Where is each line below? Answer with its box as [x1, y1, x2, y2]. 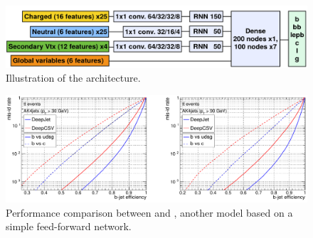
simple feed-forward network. [6, 219, 132, 234]
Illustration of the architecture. [6, 70, 141, 85]
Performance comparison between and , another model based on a [6, 205, 293, 220]
